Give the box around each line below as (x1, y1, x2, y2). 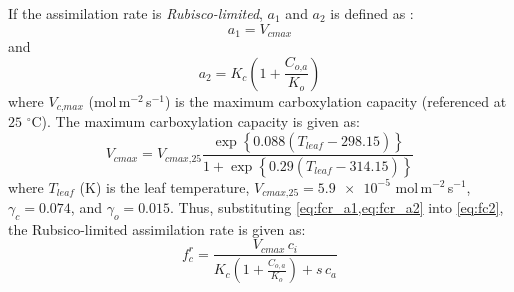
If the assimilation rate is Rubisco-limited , (8, 3, 263, 23)
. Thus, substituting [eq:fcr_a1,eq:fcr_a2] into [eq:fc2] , (170, 197, 504, 218)
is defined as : (330, 3, 414, 23)
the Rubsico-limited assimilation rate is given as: (8, 218, 306, 239)
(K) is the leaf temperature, (79, 176, 250, 197)
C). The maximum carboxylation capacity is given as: (31, 111, 360, 132)
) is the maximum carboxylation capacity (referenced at (164, 90, 507, 111)
